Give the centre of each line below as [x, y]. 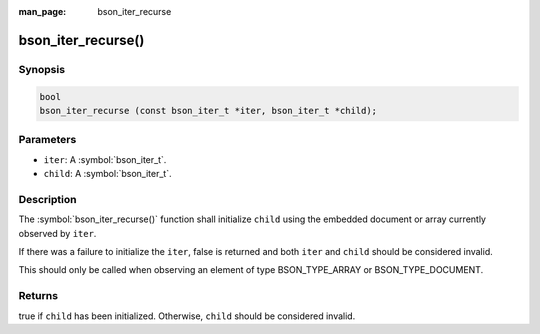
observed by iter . [57, 233]
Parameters [47, 140]
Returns [38, 296]
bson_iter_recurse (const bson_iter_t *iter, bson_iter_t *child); [208, 110]
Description [47, 199]
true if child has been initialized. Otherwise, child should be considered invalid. [187, 316]
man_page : [42, 11]
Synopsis [41, 69]
